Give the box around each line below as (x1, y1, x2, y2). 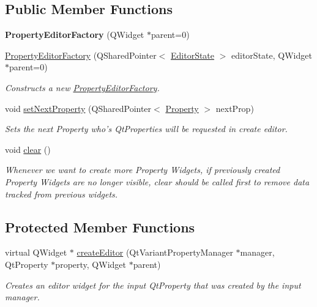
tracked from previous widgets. (5, 187, 118, 200)
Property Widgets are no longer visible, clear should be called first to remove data (5, 175, 310, 188)
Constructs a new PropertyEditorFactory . (5, 81, 160, 94)
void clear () (5, 142, 51, 155)
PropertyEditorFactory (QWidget (5, 28, 144, 41)
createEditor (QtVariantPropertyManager (76, 246, 233, 259)
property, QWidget (55, 257, 126, 270)
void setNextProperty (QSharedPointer (5, 102, 152, 114)
